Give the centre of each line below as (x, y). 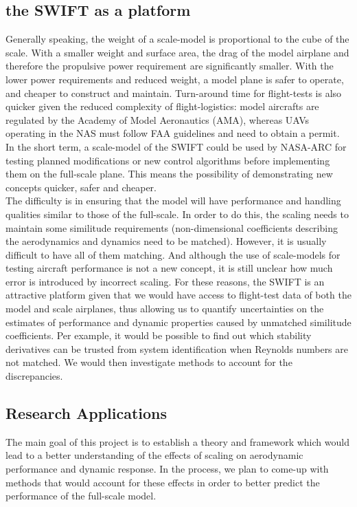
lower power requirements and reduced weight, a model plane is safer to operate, (175, 79)
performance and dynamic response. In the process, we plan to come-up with (167, 469)
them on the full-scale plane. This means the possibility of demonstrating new (169, 174)
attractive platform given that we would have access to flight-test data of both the (178, 295)
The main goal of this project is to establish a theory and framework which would (177, 441)
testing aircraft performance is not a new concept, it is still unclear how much (169, 268)
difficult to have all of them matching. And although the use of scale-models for (173, 254)
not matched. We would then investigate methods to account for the (149, 362)
